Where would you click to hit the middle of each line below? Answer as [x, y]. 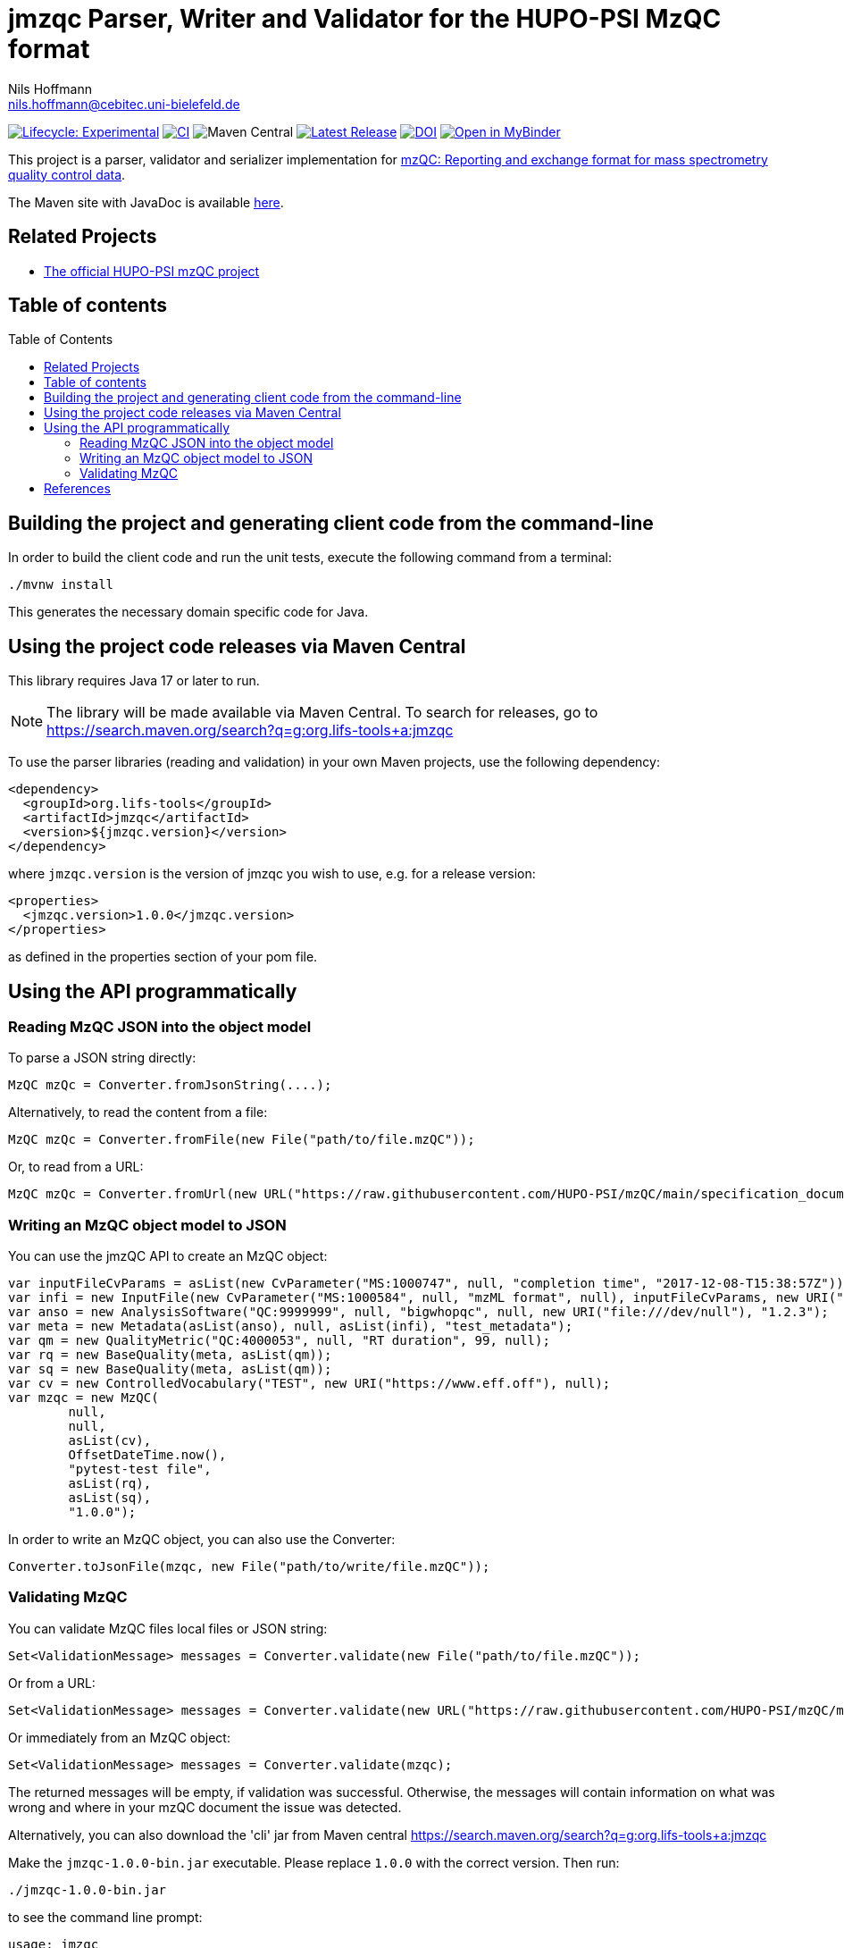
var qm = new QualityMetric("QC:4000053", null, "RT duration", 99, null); [279, 1341]
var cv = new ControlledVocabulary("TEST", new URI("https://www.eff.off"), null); [309, 1384]
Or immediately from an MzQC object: [119, 1737]
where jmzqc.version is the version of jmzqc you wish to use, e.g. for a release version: [272, 874]
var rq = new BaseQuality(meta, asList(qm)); [170, 1355]
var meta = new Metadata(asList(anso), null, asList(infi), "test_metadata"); [291, 1327]
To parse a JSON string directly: [102, 1058]
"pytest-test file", [140, 1469]
